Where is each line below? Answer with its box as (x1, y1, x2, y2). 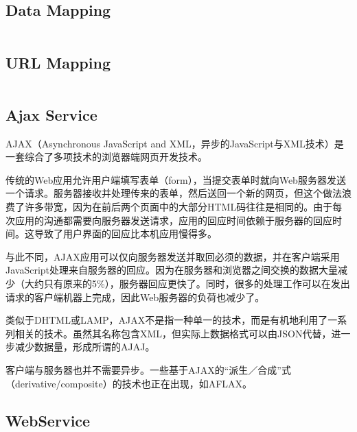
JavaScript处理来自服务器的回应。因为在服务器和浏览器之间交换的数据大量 (5, 263, 338, 277)
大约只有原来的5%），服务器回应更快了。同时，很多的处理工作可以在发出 (24, 276, 350, 290)
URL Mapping (5, 51, 111, 73)
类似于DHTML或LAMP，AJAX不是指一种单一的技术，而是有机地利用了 (5, 313, 328, 327)
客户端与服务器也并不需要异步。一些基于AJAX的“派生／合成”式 (5, 362, 291, 376)
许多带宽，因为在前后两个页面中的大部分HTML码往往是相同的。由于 (24, 199, 333, 213)
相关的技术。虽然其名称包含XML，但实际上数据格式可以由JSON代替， (14, 326, 332, 340)
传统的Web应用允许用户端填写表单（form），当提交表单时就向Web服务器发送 (5, 172, 346, 187)
